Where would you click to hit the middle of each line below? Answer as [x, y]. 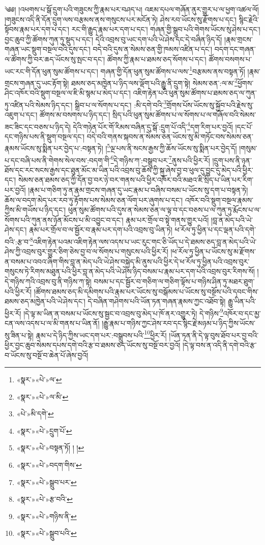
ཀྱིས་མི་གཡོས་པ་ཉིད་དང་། [35, 210]
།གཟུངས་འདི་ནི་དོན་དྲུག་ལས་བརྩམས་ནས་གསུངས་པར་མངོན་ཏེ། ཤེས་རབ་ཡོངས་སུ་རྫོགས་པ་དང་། [121, 19]
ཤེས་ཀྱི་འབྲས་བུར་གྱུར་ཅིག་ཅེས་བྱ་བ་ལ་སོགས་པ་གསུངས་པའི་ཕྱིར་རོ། [86, 251]
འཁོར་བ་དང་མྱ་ [242, 313]
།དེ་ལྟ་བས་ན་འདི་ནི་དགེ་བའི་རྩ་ [220, 344]
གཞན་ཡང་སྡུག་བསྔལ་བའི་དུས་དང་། [48, 49]
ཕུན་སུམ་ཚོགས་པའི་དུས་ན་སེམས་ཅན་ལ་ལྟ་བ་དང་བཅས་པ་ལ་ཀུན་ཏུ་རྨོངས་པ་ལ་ [164, 210]
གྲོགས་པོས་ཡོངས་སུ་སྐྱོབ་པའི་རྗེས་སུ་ [210, 104]
